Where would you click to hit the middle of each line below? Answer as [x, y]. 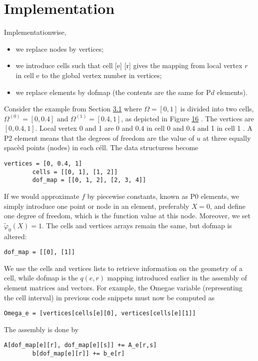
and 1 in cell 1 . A [225, 128]
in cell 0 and [165, 128]
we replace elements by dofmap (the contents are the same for [110, 92]
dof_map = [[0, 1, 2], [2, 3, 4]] [89, 180]
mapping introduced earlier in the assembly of [177, 278]
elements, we [220, 196]
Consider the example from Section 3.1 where [73, 109]
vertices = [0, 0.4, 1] [43, 164]
